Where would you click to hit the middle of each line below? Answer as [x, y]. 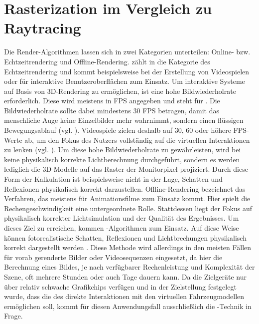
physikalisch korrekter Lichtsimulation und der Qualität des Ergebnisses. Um [122, 218]
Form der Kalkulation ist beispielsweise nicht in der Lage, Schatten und [113, 179]
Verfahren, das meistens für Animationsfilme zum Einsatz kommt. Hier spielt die [127, 198]
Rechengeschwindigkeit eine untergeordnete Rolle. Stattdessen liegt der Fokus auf [128, 208]
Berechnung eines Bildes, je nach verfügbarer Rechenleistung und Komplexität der [129, 267]
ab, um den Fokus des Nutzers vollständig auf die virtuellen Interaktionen [137, 140]
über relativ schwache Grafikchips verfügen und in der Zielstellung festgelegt [120, 286]
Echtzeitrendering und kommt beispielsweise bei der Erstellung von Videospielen [127, 71]
